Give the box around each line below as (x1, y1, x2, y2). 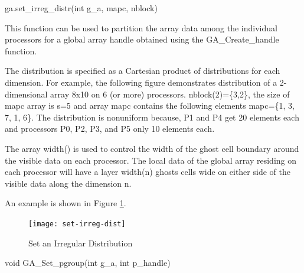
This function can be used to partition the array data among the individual (5, 21, 277, 34)
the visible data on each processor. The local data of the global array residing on (5, 154, 297, 166)
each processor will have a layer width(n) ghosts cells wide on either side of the (5, 165, 290, 178)
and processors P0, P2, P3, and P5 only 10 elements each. (5, 122, 215, 135)
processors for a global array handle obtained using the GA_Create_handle (5, 33, 279, 45)
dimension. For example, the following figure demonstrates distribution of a (5, 76, 277, 88)
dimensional (5, 87, 48, 100)
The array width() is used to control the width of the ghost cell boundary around (5, 142, 299, 154)
